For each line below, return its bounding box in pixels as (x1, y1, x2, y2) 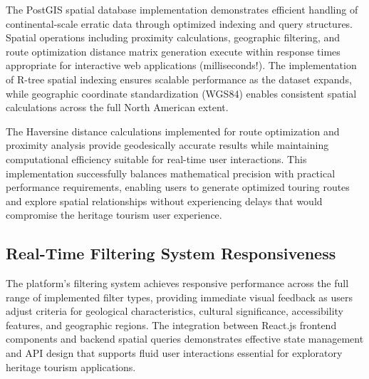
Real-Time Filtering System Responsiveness (6, 242, 336, 264)
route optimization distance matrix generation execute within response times (6, 43, 341, 58)
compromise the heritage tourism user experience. (6, 207, 222, 222)
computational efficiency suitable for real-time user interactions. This (6, 151, 307, 166)
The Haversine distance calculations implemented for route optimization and (6, 123, 340, 138)
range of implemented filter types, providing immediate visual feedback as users (6, 289, 353, 304)
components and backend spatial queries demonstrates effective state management (6, 331, 364, 346)
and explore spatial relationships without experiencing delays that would (6, 193, 323, 208)
